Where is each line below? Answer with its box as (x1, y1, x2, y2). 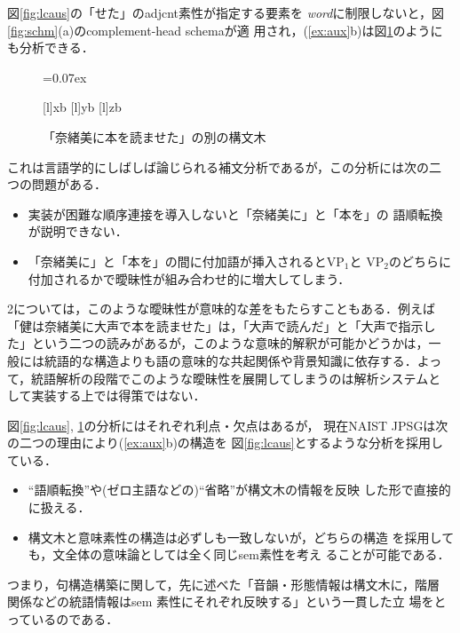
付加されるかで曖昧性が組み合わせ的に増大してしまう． (28, 269, 351, 288)
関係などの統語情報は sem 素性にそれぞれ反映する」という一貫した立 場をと (7, 592, 447, 611)
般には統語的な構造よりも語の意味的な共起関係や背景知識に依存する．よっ (7, 351, 442, 369)
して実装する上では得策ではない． (7, 386, 206, 405)
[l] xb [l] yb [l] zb (43, 98, 122, 116)
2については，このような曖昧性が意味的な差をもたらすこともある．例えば (7, 299, 436, 318)
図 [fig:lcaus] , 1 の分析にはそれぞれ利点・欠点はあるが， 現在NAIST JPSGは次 (7, 415, 448, 434)
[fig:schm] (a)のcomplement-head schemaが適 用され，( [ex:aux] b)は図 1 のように (7, 20, 443, 39)
